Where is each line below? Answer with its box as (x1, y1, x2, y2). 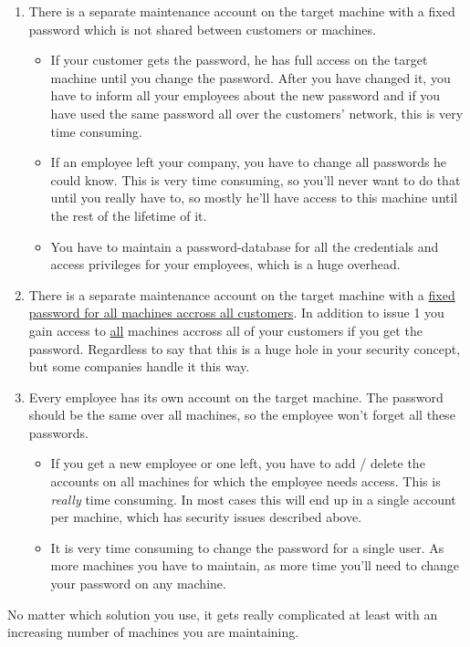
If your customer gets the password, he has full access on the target (50, 50, 428, 69)
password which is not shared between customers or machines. (28, 19, 376, 38)
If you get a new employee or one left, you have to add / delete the (50, 454, 425, 473)
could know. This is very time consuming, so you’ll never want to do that (50, 170, 461, 189)
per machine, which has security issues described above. (50, 507, 362, 527)
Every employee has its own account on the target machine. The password (28, 387, 444, 406)
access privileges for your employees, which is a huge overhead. (50, 255, 401, 274)
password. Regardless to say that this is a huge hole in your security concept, (28, 339, 461, 358)
